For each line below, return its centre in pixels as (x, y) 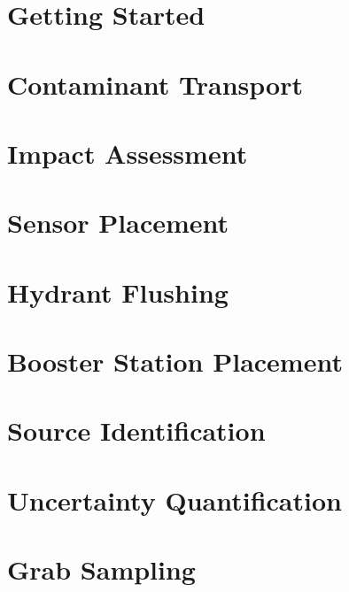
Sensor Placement (118, 223)
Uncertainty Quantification (174, 500)
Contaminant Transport (155, 84)
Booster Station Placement (175, 361)
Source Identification (136, 431)
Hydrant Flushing (118, 292)
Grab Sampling (101, 569)
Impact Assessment (128, 153)
